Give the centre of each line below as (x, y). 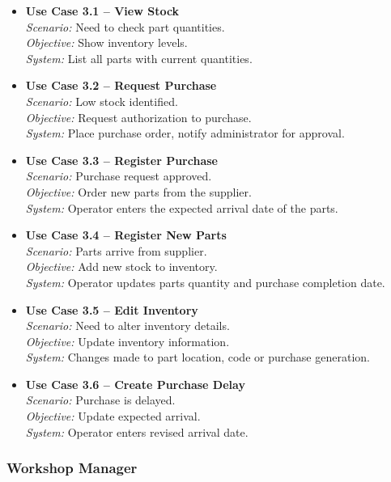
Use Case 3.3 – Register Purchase (121, 160)
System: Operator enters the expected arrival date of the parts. (182, 207)
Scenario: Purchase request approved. (119, 176)
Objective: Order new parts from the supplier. (138, 191)
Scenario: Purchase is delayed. (100, 400)
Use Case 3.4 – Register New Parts (126, 235)
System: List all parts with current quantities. (139, 58)
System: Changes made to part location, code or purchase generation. (198, 357)
